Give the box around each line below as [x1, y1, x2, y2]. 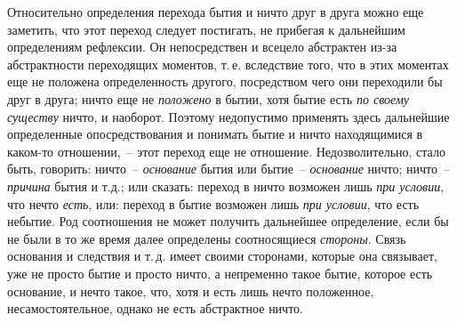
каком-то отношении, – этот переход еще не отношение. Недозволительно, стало [7, 141, 445, 160]
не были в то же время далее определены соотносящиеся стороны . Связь [7, 229, 406, 247]
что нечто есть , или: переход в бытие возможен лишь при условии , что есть [7, 194, 420, 213]
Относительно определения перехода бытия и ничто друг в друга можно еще [7, 3, 424, 20]
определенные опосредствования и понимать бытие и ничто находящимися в [7, 125, 423, 143]
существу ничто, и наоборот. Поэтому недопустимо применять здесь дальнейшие [7, 107, 450, 125]
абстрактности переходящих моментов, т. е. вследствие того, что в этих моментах [7, 54, 449, 73]
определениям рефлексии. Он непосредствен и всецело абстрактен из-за [7, 37, 397, 56]
